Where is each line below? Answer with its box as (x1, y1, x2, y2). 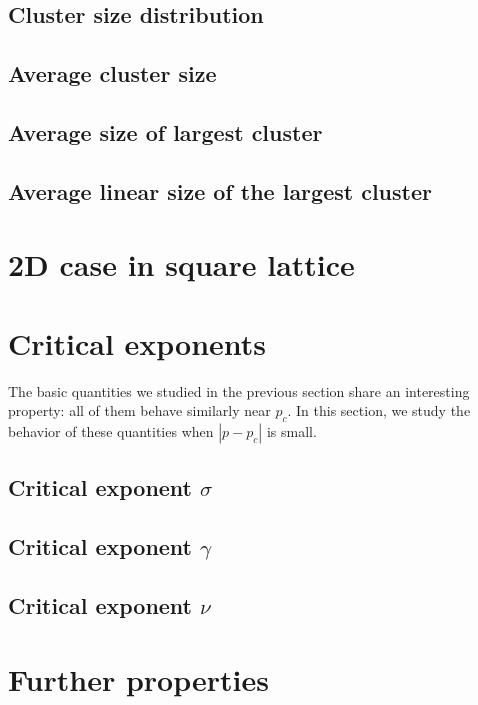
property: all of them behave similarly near (8, 400, 271, 421)
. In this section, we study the (287, 400, 471, 421)
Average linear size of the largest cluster (8, 175, 432, 206)
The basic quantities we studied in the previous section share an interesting (8, 380, 470, 401)
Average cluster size (8, 58, 217, 89)
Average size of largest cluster (8, 116, 323, 147)
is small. (266, 421, 317, 442)
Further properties (8, 658, 269, 699)
